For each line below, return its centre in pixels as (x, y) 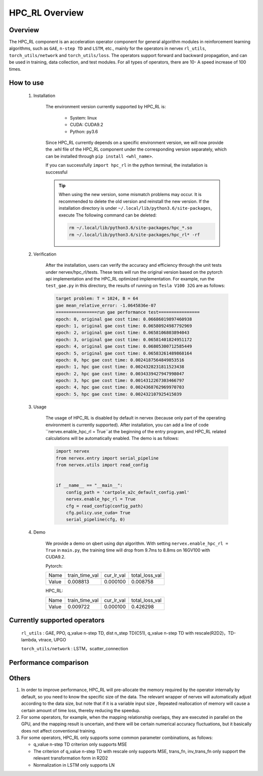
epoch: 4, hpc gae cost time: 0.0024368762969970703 (120, 387)
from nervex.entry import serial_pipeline (107, 458)
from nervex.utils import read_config (102, 465)
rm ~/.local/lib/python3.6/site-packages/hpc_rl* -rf (134, 235)
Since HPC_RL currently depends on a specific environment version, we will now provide (134, 142)
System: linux (84, 118)
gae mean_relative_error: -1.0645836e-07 (106, 305)
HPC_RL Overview (46, 13)
